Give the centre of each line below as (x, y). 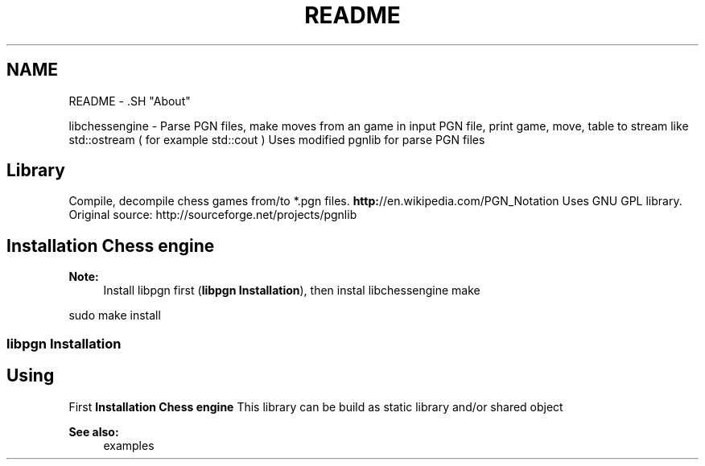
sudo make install (115, 315)
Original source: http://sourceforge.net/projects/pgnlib (213, 215)
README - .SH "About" (130, 101)
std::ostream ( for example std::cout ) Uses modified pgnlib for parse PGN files (277, 139)
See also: (94, 431)
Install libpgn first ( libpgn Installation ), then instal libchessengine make (292, 291)
